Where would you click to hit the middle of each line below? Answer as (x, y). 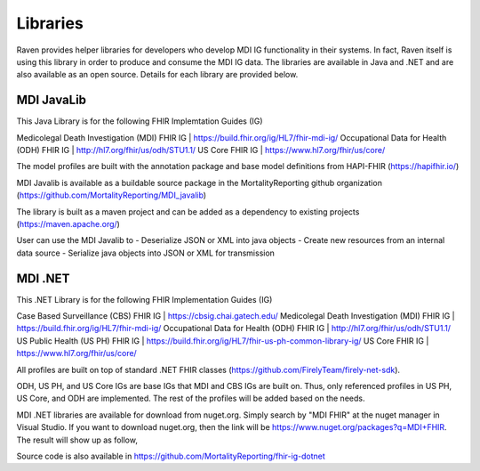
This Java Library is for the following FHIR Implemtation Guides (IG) (140, 121)
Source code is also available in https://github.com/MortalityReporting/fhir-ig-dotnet (171, 456)
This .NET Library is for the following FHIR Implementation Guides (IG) (144, 299)
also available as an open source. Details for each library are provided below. (157, 75)
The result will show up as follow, (77, 440)
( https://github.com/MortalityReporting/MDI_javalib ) (112, 195)
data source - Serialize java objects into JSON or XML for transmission (146, 253)
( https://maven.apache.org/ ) (68, 223)
